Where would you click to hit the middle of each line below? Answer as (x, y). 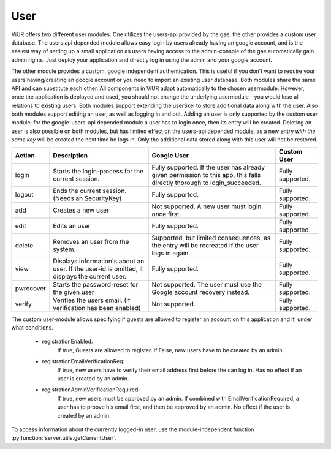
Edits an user (72, 225)
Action (25, 155)
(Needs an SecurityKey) (87, 198)
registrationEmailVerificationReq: (83, 361)
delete (24, 245)
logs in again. (171, 253)
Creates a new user (81, 210)
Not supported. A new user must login (207, 206)
